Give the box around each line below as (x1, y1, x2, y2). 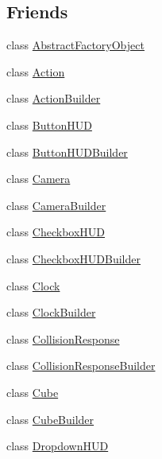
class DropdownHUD (6, 438, 109, 454)
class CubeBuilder (6, 410, 94, 427)
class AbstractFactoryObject (6, 37, 145, 53)
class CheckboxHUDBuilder (6, 250, 141, 266)
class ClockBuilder (6, 304, 96, 321)
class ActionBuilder (6, 90, 101, 107)
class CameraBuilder (6, 196, 106, 213)
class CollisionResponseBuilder (6, 357, 156, 374)
